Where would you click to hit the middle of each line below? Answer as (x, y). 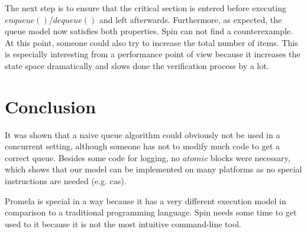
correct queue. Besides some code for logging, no (93, 157)
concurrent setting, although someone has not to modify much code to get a (143, 146)
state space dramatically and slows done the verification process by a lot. (137, 65)
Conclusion (51, 106)
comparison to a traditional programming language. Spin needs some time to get (151, 212)
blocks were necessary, (250, 157)
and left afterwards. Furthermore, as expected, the (191, 19)
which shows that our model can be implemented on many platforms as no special (153, 169)
